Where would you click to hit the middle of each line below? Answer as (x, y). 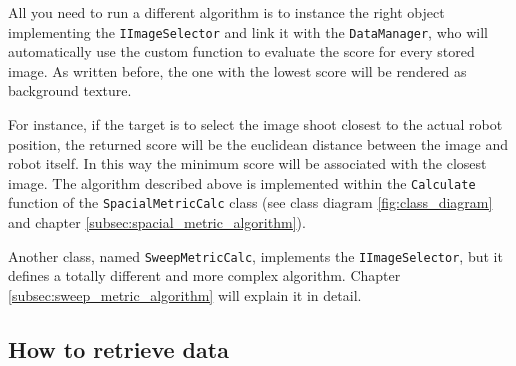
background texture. (70, 90)
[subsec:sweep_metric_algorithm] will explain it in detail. (185, 294)
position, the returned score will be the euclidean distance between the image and (258, 143)
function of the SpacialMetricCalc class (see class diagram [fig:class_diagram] (250, 202)
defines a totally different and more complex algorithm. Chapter (204, 275)
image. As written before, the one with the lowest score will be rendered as (237, 70)
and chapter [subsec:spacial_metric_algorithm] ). (157, 222)
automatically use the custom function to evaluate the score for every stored (241, 51)
